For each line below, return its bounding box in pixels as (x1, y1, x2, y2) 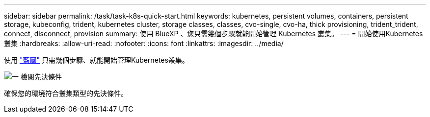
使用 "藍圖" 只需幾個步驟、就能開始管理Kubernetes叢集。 (4, 56, 189, 64)
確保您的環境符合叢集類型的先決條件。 (4, 89, 128, 97)
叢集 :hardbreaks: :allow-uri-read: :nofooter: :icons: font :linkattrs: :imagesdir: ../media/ (4, 39, 284, 47)
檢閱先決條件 (20, 72, 62, 81)
